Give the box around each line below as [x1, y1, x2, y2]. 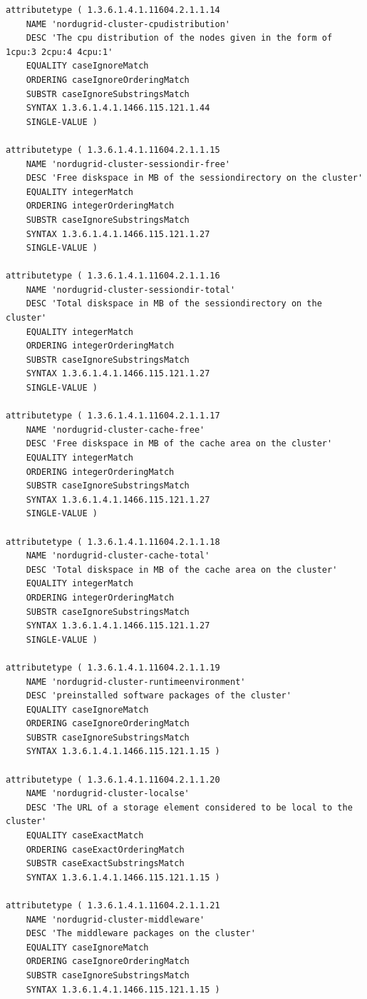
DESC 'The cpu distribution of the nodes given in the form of [26, 33, 333, 44]
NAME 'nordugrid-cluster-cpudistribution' [26, 19, 230, 29]
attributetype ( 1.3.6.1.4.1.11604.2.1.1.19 [6, 662, 220, 673]
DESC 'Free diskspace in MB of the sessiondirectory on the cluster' [26, 173, 363, 184]
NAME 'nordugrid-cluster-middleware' [26, 914, 205, 925]
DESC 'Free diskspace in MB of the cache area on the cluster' [26, 438, 333, 449]
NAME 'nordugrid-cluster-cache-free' [26, 424, 205, 435]
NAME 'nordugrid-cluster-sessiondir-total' [26, 284, 236, 295]
